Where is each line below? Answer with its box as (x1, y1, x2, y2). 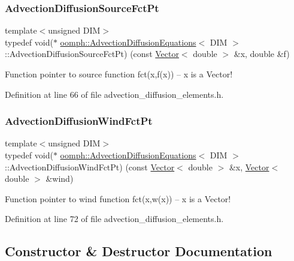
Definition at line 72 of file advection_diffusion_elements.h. (5, 212, 224, 225)
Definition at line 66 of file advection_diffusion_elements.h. (5, 88, 224, 100)
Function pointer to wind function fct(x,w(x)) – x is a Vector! (5, 192, 231, 205)
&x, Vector (229, 160, 269, 173)
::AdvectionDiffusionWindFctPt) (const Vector (5, 160, 175, 173)
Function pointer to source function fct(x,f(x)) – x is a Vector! (5, 68, 233, 80)
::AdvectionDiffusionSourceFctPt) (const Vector (5, 47, 179, 60)
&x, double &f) (234, 47, 290, 60)
